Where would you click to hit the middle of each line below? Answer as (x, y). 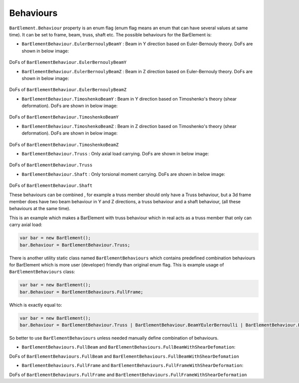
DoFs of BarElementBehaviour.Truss (51, 165)
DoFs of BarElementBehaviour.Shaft (51, 186)
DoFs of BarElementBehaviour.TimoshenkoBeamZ (64, 144)
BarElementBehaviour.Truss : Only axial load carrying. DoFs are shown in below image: (115, 154)
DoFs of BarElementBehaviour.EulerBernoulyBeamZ (68, 90)
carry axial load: (26, 225)
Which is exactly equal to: (36, 305)
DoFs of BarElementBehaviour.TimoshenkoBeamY (64, 117)
